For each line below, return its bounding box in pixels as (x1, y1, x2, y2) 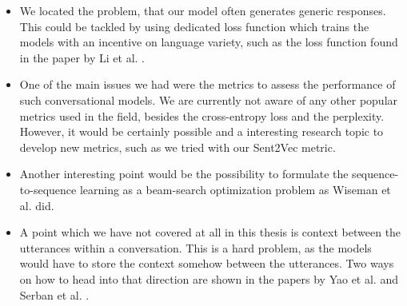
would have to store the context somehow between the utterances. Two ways (19, 255, 394, 272)
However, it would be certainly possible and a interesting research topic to (19, 123, 384, 140)
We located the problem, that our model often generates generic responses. (19, 2, 386, 18)
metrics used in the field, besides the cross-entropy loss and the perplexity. (19, 107, 385, 124)
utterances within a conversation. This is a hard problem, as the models (19, 239, 372, 256)
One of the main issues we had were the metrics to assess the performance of (19, 76, 396, 93)
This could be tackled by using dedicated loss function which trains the (19, 18, 369, 34)
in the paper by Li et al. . (19, 49, 145, 66)
